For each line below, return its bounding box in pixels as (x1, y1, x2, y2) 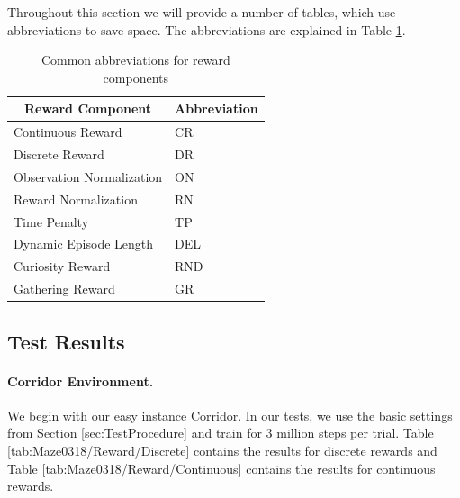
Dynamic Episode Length (14, 234, 154, 253)
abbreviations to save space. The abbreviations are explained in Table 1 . (7, 20, 406, 39)
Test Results (7, 327, 125, 355)
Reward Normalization (14, 189, 138, 208)
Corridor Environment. (7, 371, 154, 390)
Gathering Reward (14, 279, 115, 298)
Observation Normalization (14, 167, 163, 186)
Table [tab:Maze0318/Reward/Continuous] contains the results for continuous (7, 458, 436, 477)
